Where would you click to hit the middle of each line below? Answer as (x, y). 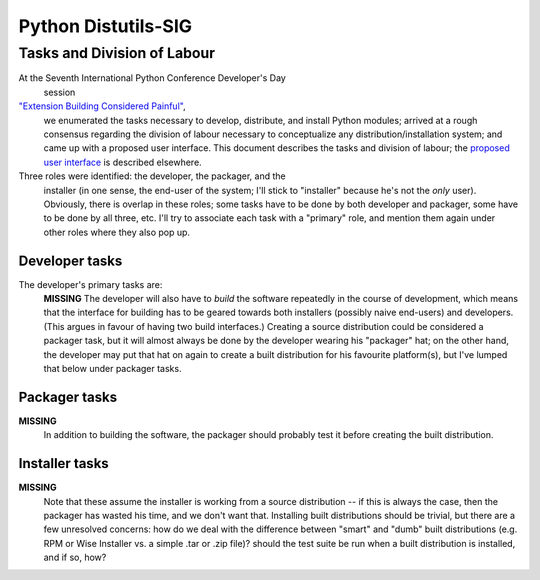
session (59, 92)
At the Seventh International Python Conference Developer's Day (152, 78)
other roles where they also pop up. (116, 232)
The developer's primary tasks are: (90, 284)
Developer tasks (70, 260)
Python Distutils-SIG (105, 26)
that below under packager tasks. (112, 368)
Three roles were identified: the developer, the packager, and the (152, 176)
